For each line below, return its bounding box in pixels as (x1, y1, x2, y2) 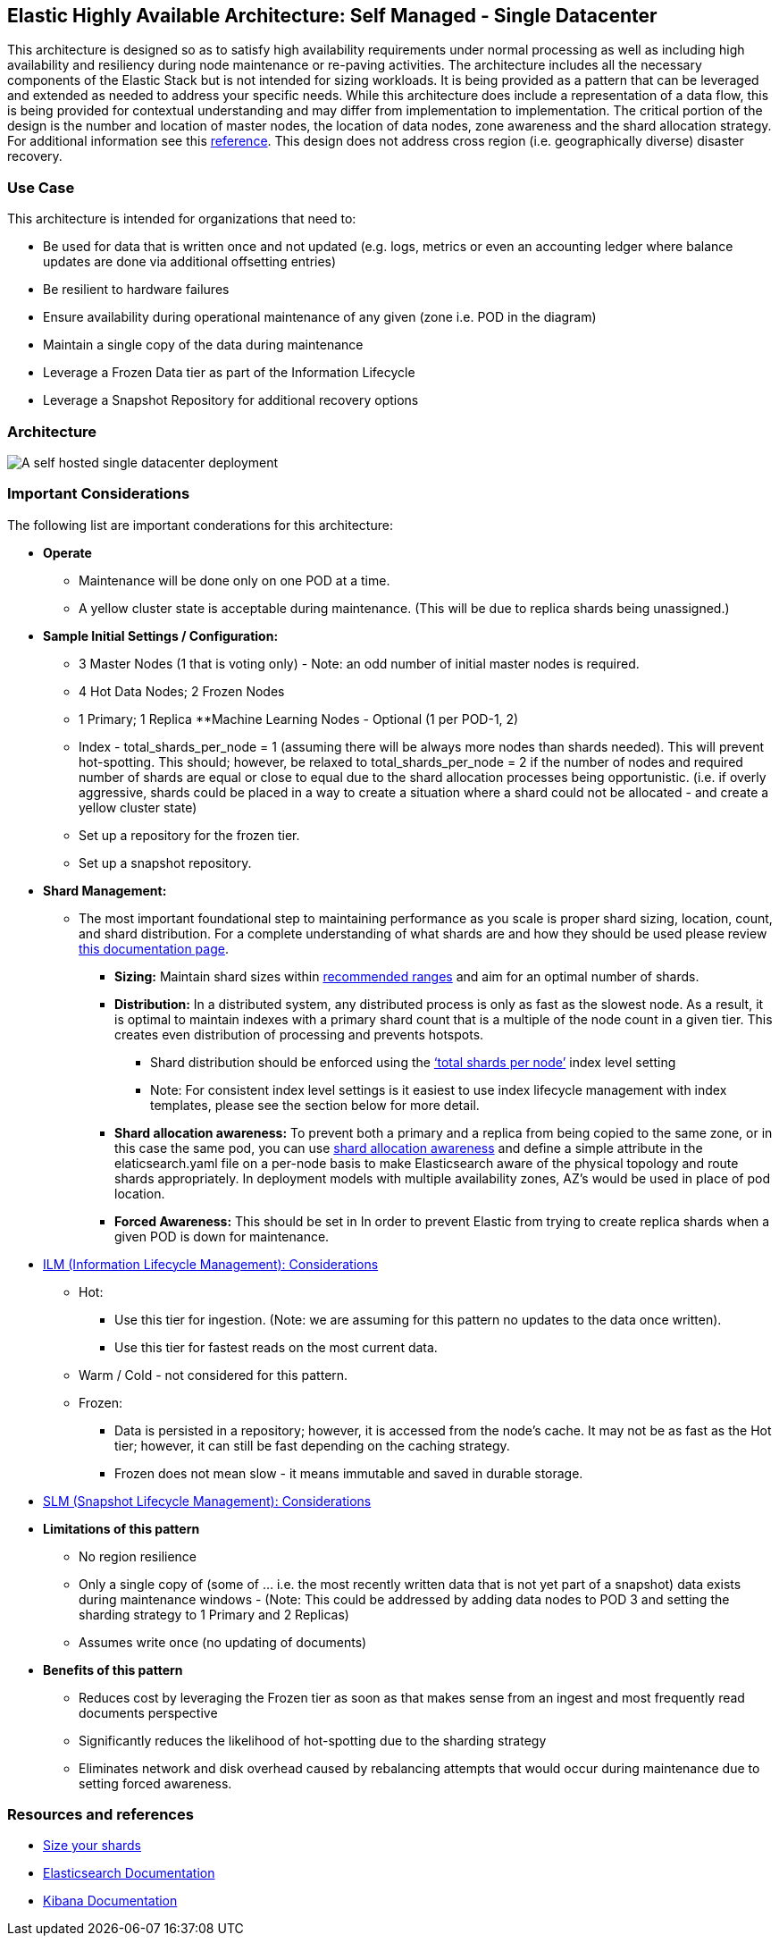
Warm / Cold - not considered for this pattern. (79, 1367, 348, 1383)
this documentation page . (79, 940, 229, 956)
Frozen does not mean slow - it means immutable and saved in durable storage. (114, 1465, 583, 1481)
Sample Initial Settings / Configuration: (43, 627, 279, 643)
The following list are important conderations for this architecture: (7, 517, 393, 533)
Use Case (7, 178, 75, 197)
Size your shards (43, 1838, 142, 1854)
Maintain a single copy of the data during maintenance (43, 337, 364, 353)
